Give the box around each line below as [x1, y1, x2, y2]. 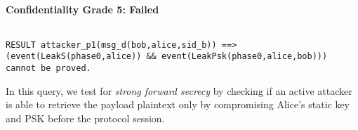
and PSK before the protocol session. [6, 110, 165, 125]
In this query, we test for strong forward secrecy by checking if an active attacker [6, 83, 352, 98]
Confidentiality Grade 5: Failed [6, 1, 159, 16]
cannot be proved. [6, 63, 91, 74]
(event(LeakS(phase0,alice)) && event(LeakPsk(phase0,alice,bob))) [6, 51, 328, 62]
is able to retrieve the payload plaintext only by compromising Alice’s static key [6, 97, 350, 112]
